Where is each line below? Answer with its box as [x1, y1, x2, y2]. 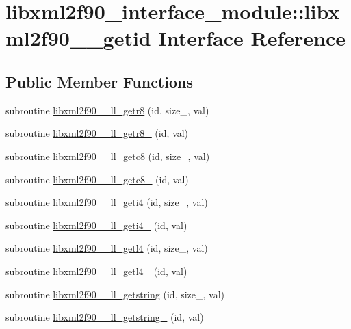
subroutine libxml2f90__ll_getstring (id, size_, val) [5, 287, 225, 301]
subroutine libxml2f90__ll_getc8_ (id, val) [5, 172, 189, 186]
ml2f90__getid [5, 24, 151, 52]
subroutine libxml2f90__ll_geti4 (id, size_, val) [5, 195, 208, 209]
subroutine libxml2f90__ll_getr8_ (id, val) [5, 126, 188, 140]
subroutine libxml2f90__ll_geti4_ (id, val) [5, 218, 187, 232]
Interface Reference [158, 24, 346, 52]
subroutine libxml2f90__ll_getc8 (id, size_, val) [5, 148, 210, 163]
